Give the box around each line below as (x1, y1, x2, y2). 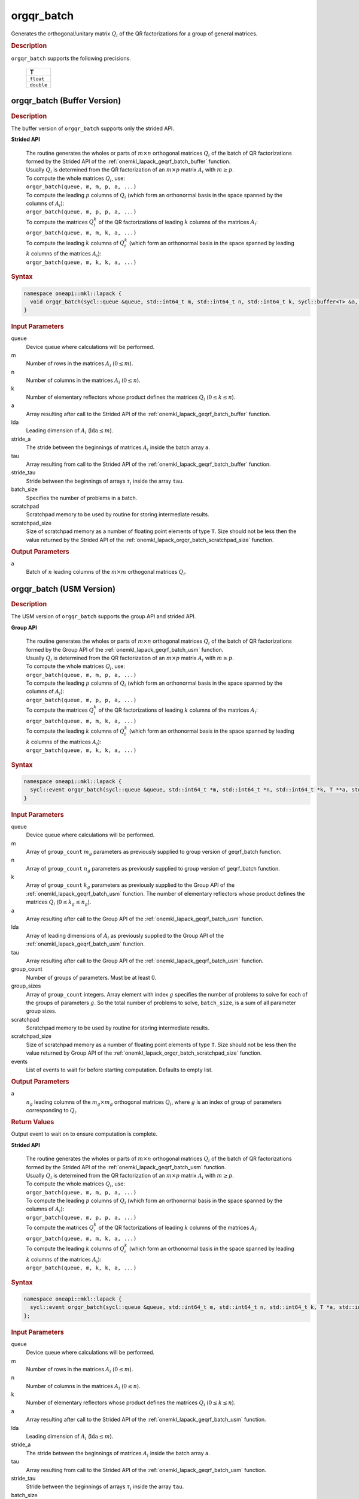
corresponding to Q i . (26, 1107, 78, 1115)
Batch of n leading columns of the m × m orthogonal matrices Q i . (26, 568, 187, 577)
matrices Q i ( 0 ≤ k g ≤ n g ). (26, 898, 92, 907)
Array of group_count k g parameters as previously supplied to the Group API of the (26, 881, 235, 890)
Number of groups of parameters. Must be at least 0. (26, 974, 157, 981)
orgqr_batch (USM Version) (11, 583, 116, 594)
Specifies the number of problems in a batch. (26, 494, 138, 501)
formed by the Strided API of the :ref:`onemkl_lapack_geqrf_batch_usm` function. (26, 1163, 227, 1170)
